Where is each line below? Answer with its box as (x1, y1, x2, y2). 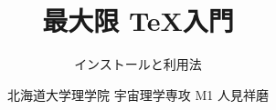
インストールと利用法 (74, 55, 202, 74)
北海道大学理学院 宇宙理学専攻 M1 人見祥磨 (7, 85, 269, 104)
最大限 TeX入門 (42, 2, 234, 39)
